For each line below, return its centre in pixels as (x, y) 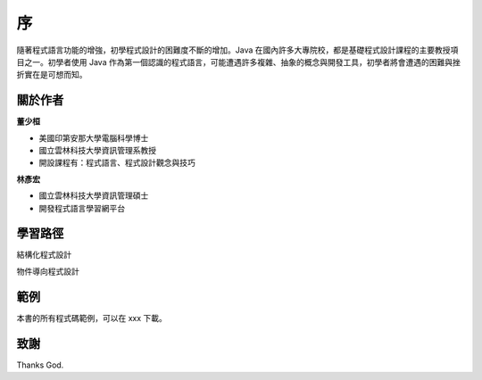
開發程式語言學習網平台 (82, 208)
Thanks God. (40, 365)
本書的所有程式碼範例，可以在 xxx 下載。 (91, 318)
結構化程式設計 (44, 255)
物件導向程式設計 (48, 271)
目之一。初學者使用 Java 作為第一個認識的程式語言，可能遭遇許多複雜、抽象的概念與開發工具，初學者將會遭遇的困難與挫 (239, 62)
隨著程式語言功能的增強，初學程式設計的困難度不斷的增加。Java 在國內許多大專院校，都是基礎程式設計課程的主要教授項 (237, 50)
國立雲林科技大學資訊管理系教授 (97, 151)
